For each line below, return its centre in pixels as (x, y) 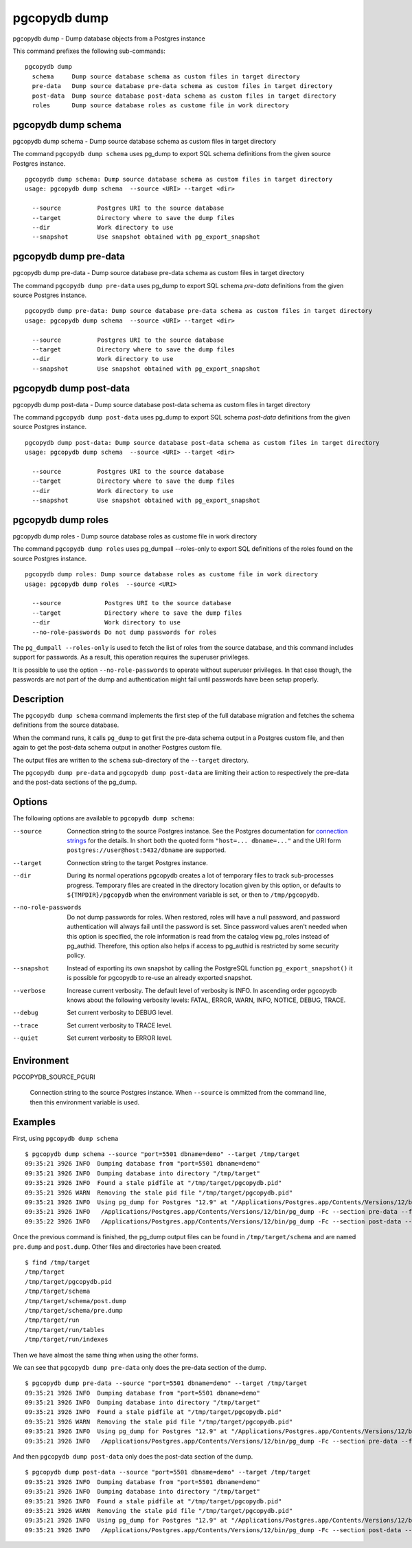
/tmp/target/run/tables (65, 1330)
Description (38, 699)
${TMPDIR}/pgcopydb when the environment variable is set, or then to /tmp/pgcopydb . (193, 895)
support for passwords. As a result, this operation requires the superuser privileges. (131, 657)
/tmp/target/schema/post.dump (76, 1301)
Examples (34, 1122)
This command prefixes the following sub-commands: (89, 51)
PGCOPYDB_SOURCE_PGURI (54, 1077)
